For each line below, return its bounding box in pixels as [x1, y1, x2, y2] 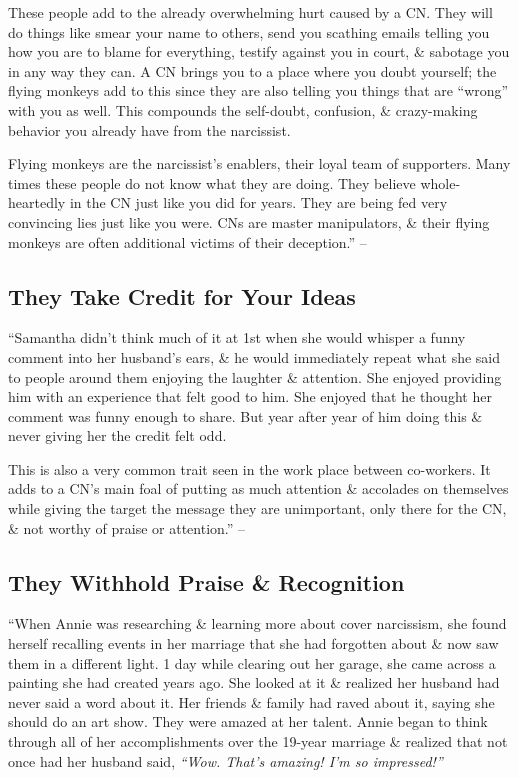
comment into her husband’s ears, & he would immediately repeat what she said [8, 346, 501, 367]
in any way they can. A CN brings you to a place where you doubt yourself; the [8, 60, 497, 81]
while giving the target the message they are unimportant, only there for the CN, [8, 498, 507, 519]
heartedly [8, 192, 66, 213]
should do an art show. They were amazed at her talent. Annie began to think [8, 711, 488, 732]
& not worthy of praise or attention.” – [8, 517, 246, 538]
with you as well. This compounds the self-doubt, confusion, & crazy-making [8, 99, 478, 120]
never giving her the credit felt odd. [8, 425, 227, 446]
